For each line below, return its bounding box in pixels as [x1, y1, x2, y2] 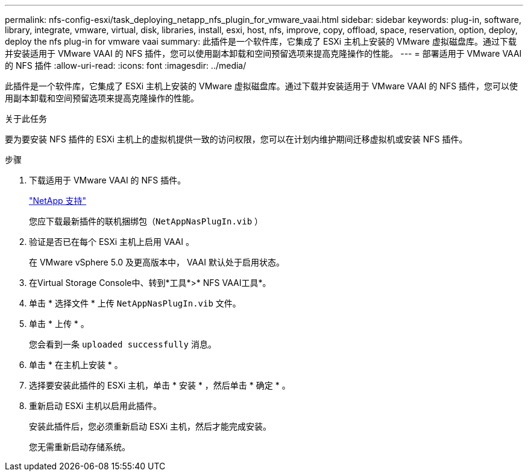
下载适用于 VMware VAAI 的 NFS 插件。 [29, 175, 186, 185]
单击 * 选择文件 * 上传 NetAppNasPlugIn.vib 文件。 [29, 298, 241, 308]
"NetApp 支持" [29, 195, 87, 206]
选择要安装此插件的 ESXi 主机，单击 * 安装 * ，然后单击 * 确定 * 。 [29, 380, 291, 390]
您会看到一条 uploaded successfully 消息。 [29, 339, 216, 349]
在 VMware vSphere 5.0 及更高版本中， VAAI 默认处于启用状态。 [29, 257, 284, 267]
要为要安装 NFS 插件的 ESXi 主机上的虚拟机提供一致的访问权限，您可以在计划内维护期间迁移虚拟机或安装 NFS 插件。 [5, 134, 468, 144]
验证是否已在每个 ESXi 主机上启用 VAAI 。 [29, 236, 194, 247]
